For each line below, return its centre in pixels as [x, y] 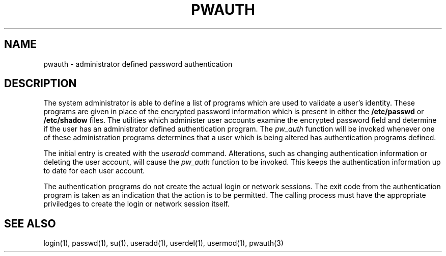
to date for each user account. [94, 171]
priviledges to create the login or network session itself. [136, 204]
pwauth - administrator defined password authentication [138, 64]
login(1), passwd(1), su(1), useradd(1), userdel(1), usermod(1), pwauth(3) [163, 243]
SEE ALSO [30, 223]
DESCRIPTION [40, 84]
